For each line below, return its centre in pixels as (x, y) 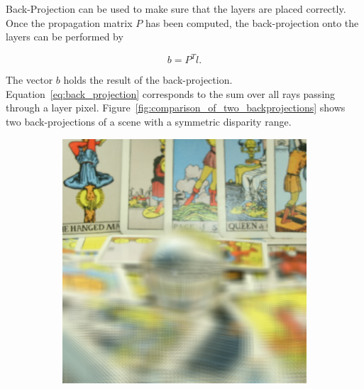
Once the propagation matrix (69, 22)
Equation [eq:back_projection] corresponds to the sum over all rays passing (171, 93)
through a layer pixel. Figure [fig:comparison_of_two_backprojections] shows (176, 108)
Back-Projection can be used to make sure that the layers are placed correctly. (176, 9)
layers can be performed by (65, 37)
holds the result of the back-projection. (148, 80)
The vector (29, 80)
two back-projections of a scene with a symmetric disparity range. (149, 122)
